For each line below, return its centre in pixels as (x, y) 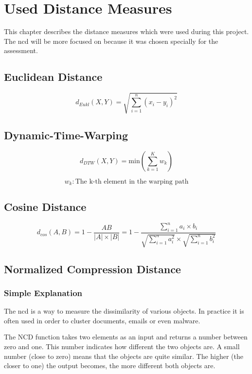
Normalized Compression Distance (92, 269)
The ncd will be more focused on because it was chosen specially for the (111, 41)
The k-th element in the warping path (132, 181)
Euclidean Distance (53, 77)
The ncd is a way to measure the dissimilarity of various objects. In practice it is (124, 311)
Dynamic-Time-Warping (66, 135)
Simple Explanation (43, 292)
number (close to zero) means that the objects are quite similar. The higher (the (124, 356)
